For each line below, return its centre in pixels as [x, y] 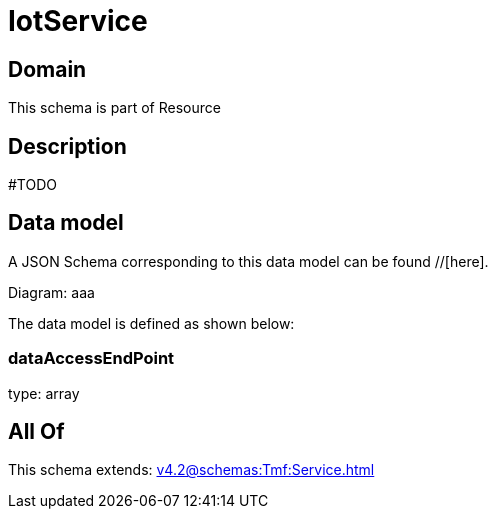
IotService [78, 21]
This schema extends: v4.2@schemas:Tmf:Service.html [191, 470]
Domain [47, 69]
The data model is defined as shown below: [151, 323]
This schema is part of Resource [114, 108]
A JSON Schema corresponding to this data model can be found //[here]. [248, 261]
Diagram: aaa [51, 292]
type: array [44, 393]
